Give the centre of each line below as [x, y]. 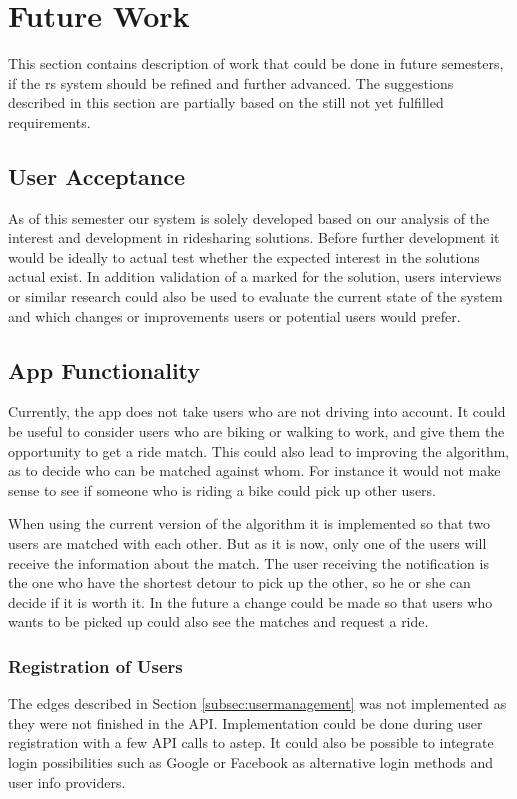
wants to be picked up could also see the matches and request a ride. [218, 621]
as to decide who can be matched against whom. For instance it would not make [254, 470]
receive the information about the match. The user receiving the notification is [248, 562]
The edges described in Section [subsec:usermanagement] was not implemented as [257, 703]
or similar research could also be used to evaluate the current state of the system [255, 296]
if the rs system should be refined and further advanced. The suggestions [231, 82]
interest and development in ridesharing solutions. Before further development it [254, 237]
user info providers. [67, 781]
